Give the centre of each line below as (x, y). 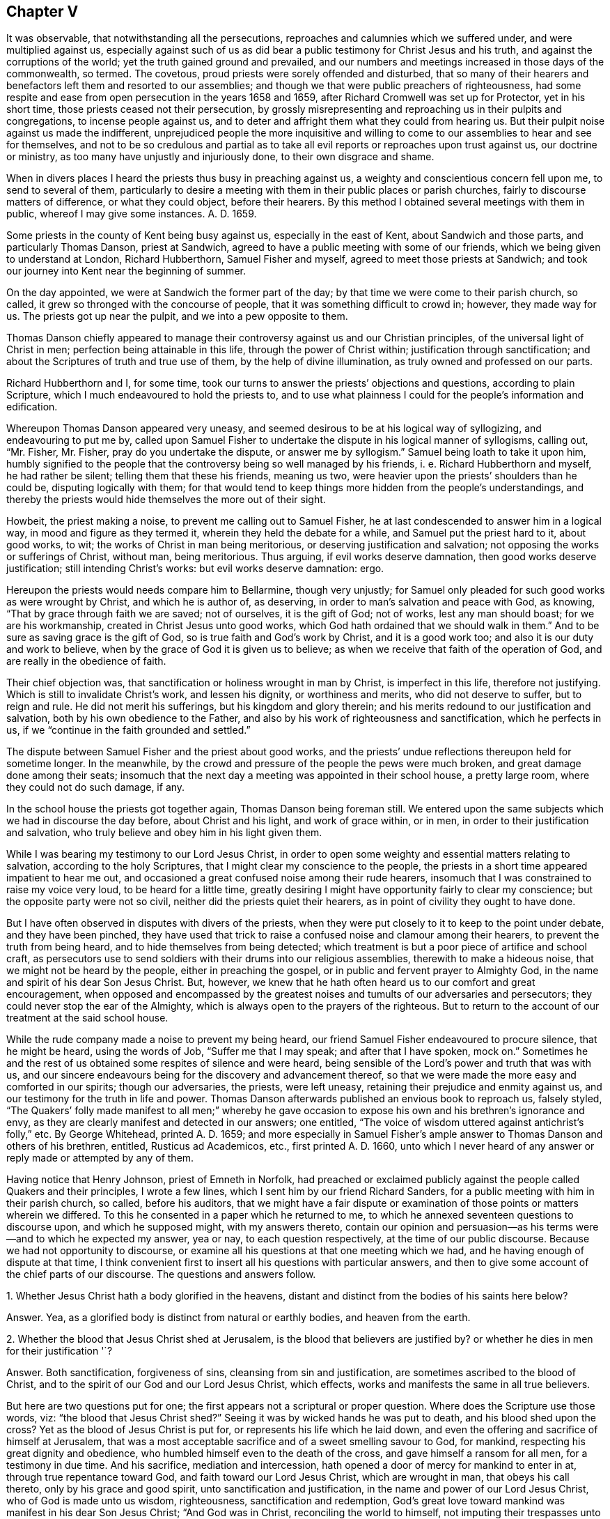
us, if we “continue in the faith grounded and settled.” (128, 730)
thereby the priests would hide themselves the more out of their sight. (166, 500)
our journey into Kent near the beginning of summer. (126, 271)
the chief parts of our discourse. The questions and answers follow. (161, 1274)
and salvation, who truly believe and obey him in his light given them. (164, 833)
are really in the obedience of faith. (86, 661)
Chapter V (42, 11)
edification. (32, 407)
